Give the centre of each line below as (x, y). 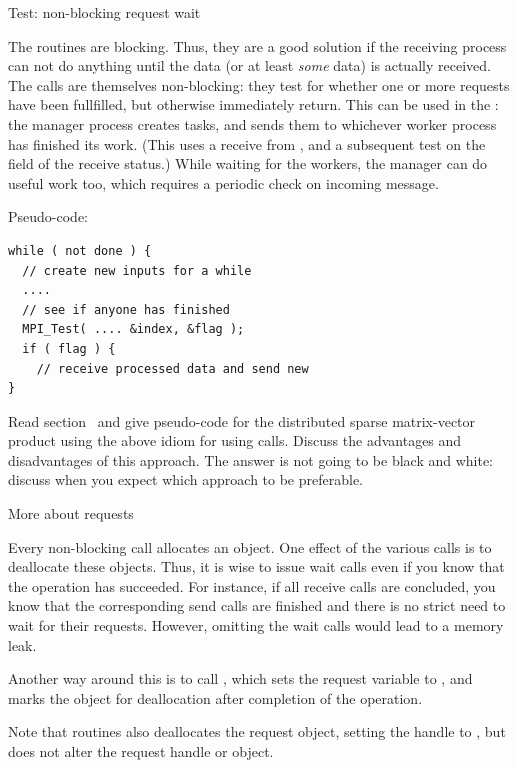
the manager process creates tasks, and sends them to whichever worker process (252, 123)
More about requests (71, 513)
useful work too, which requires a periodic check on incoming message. (223, 182)
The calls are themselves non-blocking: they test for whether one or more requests (259, 84)
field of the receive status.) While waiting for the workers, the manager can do (248, 163)
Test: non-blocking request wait (104, 12)
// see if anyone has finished (126, 309)
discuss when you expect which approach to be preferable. (186, 479)
